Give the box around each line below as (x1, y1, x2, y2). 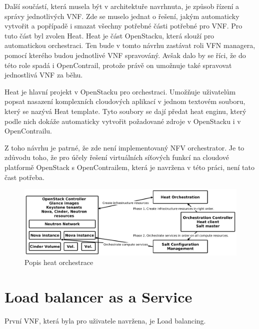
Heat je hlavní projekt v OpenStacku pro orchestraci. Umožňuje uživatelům (4, 86, 236, 96)
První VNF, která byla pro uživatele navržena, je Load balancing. (4, 315, 206, 326)
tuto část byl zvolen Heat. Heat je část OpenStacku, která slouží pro (4, 30, 214, 40)
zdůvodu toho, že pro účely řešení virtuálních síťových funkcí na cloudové (4, 152, 229, 162)
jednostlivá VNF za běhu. (4, 69, 83, 80)
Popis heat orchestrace (24, 257, 93, 267)
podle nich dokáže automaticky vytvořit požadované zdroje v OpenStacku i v (4, 115, 241, 126)
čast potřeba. (4, 171, 44, 182)
